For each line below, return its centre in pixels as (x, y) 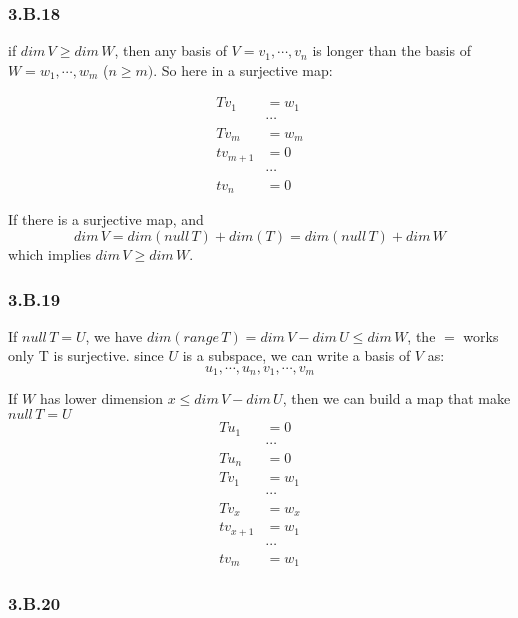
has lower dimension (101, 398)
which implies (49, 254)
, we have (114, 335)
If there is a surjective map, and (106, 219)
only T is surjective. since (86, 355)
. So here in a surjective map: (243, 69)
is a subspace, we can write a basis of (296, 355)
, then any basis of (170, 50)
